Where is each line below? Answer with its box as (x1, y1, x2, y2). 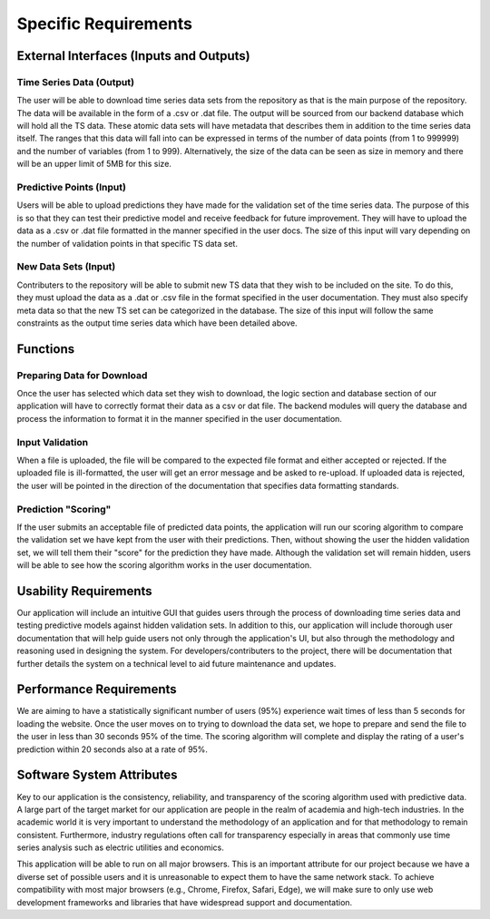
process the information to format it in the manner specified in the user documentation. (16, 413, 342, 424)
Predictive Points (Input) (16, 181, 127, 194)
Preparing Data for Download (16, 368, 148, 381)
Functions (16, 341, 75, 357)
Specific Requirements (16, 14, 192, 34)
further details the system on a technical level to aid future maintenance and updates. (16, 658, 337, 669)
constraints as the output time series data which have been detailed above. (16, 318, 299, 328)
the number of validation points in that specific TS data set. (16, 238, 238, 249)
